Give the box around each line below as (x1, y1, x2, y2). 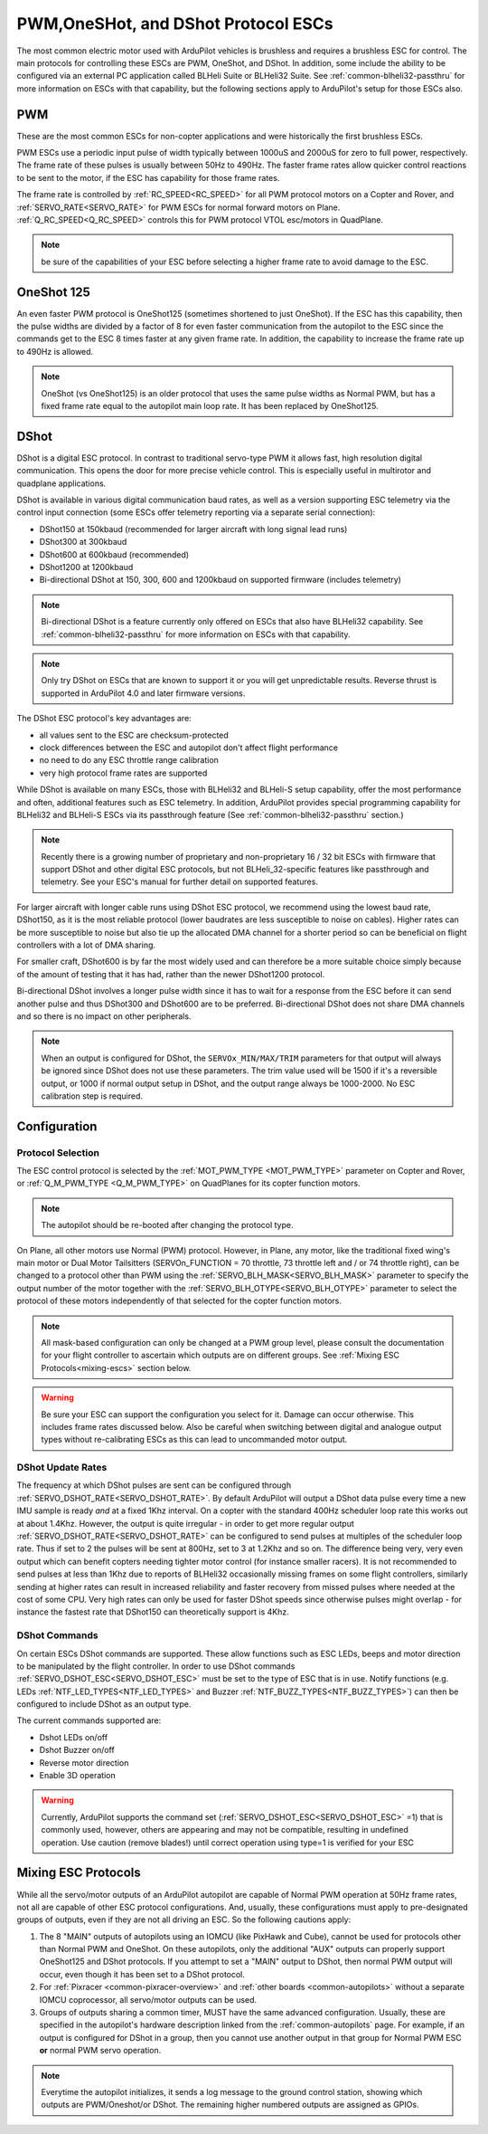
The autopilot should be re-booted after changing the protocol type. (41, 1220, 294, 1231)
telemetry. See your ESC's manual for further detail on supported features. (41, 876, 318, 887)
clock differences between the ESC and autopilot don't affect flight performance (39, 742, 339, 753)
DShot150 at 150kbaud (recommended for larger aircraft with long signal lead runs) (39, 523, 348, 534)
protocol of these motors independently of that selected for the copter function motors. (16, 1295, 343, 1307)
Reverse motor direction (39, 1757, 129, 1768)
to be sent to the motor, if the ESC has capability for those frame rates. (16, 172, 280, 183)
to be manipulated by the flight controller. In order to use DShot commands (16, 1661, 296, 1672)
